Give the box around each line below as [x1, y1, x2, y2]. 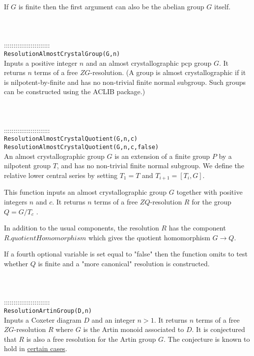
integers [4, 196, 28, 206]
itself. [214, 1, 231, 11]
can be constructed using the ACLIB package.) [4, 86, 145, 97]
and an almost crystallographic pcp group [85, 57, 212, 68]
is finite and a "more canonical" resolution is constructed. [38, 258, 210, 268]
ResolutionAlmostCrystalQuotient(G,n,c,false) [4, 144, 159, 151]
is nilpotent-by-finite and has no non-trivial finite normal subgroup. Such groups [4, 76, 246, 87]
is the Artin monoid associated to [83, 324, 184, 334]
